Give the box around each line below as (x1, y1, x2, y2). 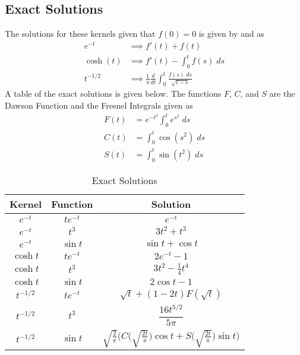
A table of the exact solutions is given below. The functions (5, 87, 222, 100)
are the (269, 87, 295, 100)
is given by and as (198, 27, 264, 40)
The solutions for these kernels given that (5, 27, 156, 40)
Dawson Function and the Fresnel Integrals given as (5, 99, 193, 112)
